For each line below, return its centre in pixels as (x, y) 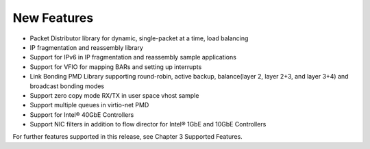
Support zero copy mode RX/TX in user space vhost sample (114, 95)
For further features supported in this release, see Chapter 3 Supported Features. (127, 137)
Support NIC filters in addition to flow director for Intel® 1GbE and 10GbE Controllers (148, 124)
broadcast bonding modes (67, 86)
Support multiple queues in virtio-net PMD (89, 105)
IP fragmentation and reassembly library (87, 47)
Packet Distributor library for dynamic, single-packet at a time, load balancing (139, 38)
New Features (53, 18)
